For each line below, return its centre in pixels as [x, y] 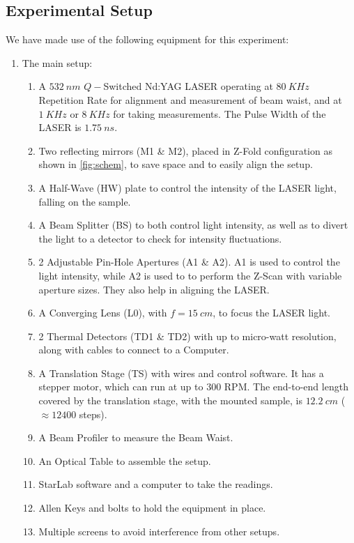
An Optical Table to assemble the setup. [125, 460]
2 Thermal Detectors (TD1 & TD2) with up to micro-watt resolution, [187, 336]
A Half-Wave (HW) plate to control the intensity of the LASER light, [187, 187]
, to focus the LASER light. [271, 313]
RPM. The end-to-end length [286, 387]
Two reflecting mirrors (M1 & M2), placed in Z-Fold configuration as [185, 150]
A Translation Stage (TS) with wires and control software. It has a [181, 373]
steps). [93, 414]
